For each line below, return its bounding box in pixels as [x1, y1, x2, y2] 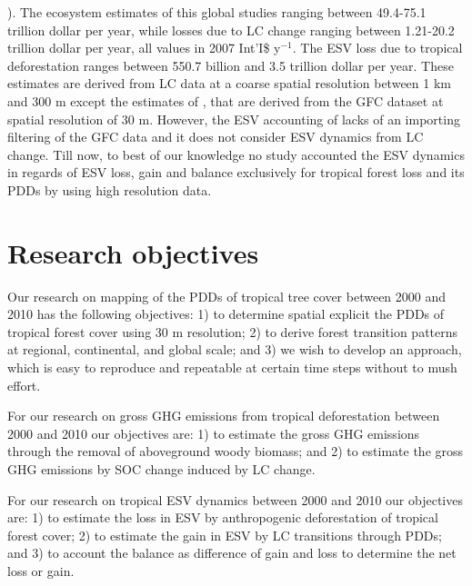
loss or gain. [7, 561, 75, 580]
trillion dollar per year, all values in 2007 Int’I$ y [7, 38, 281, 57]
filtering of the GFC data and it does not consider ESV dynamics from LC [7, 127, 424, 146]
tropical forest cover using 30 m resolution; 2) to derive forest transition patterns [7, 322, 458, 341]
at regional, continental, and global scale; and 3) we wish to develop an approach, [7, 340, 462, 359]
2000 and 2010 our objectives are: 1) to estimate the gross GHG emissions [7, 423, 420, 442]
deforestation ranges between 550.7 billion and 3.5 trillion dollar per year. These [7, 55, 454, 74]
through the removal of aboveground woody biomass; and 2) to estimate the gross [7, 442, 464, 461]
